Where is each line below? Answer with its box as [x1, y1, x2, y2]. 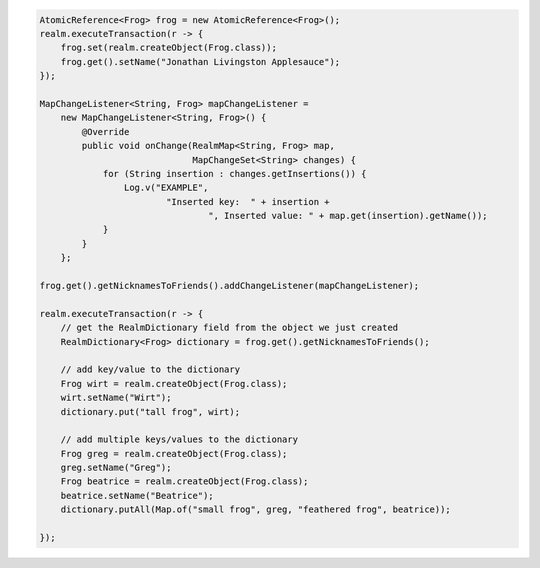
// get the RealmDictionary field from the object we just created [60, 322, 399, 334]
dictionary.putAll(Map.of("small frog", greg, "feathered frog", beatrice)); [60, 504, 452, 515]
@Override [81, 126, 130, 137]
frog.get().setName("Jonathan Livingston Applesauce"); [60, 56, 341, 67]
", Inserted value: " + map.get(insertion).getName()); [208, 210, 489, 222]
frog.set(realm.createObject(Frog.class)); [60, 42, 277, 54]
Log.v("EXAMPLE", [123, 182, 209, 194]
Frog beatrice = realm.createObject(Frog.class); [60, 476, 309, 487]
